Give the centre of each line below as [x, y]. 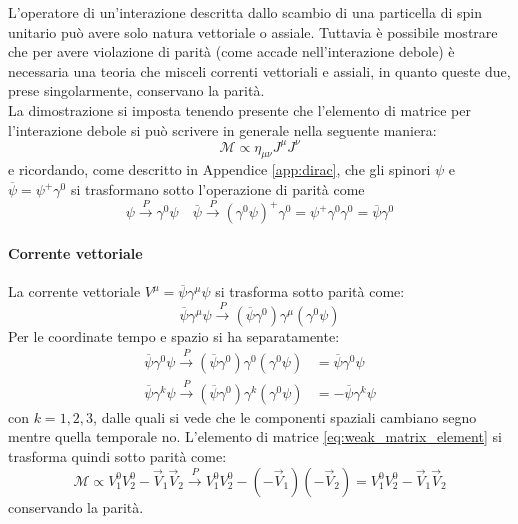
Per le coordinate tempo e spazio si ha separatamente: [174, 335]
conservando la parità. [76, 506]
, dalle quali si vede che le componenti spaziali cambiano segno [285, 416]
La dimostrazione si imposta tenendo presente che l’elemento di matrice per [239, 109]
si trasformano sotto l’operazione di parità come [217, 189]
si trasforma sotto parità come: [310, 291]
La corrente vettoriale [74, 291]
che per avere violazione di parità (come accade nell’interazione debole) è [231, 51]
